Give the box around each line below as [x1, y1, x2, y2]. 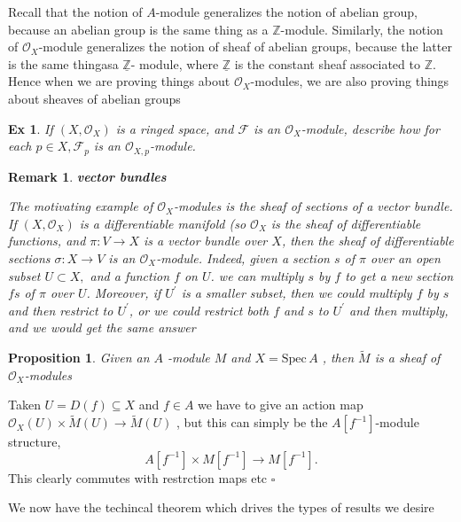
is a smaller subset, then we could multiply [181, 284, 412, 302]
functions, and [8, 231, 86, 250]
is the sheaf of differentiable [270, 214, 421, 232]
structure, [8, 432, 61, 451]
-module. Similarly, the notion [280, 19, 443, 38]
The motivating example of [8, 197, 153, 215]
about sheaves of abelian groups [8, 89, 181, 107]
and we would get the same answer [8, 318, 196, 337]
